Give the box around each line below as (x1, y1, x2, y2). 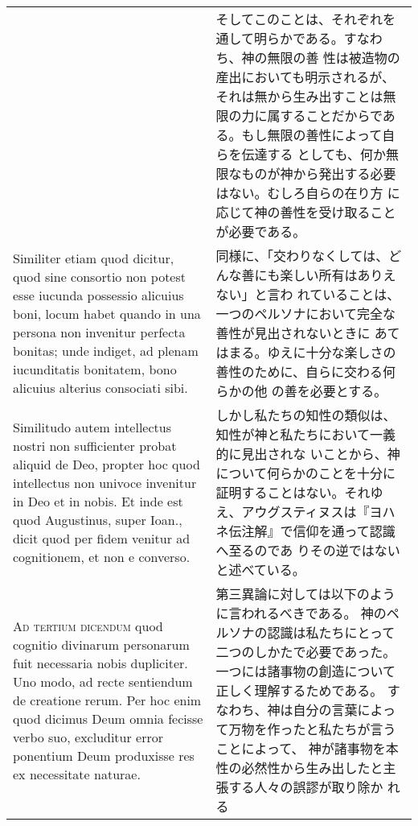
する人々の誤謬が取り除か (228, 778, 383, 796)
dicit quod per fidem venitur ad (13, 529, 191, 547)
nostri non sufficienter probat (13, 436, 177, 455)
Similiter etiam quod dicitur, (13, 249, 174, 267)
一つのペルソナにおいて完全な (215, 304, 396, 323)
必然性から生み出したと (241, 758, 383, 777)
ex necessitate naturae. (13, 764, 141, 783)
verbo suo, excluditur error (13, 727, 164, 746)
